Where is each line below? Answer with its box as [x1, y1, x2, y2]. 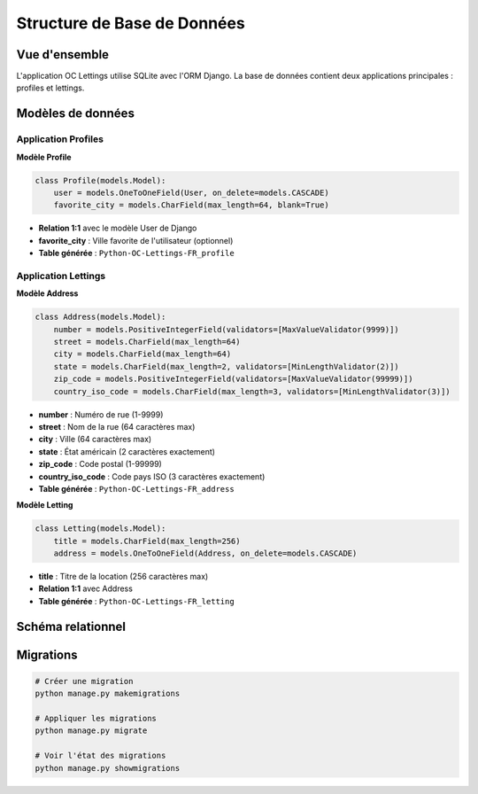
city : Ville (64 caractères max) [38, 434, 152, 445]
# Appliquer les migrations [35, 713, 157, 724]
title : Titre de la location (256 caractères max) [38, 572, 209, 582]
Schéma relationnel [16, 619, 127, 634]
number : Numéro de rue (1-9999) [38, 409, 164, 420]
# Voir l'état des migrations [35, 751, 166, 761]
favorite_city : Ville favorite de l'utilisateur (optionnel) [38, 235, 234, 245]
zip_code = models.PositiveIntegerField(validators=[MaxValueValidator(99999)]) [53, 374, 413, 385]
